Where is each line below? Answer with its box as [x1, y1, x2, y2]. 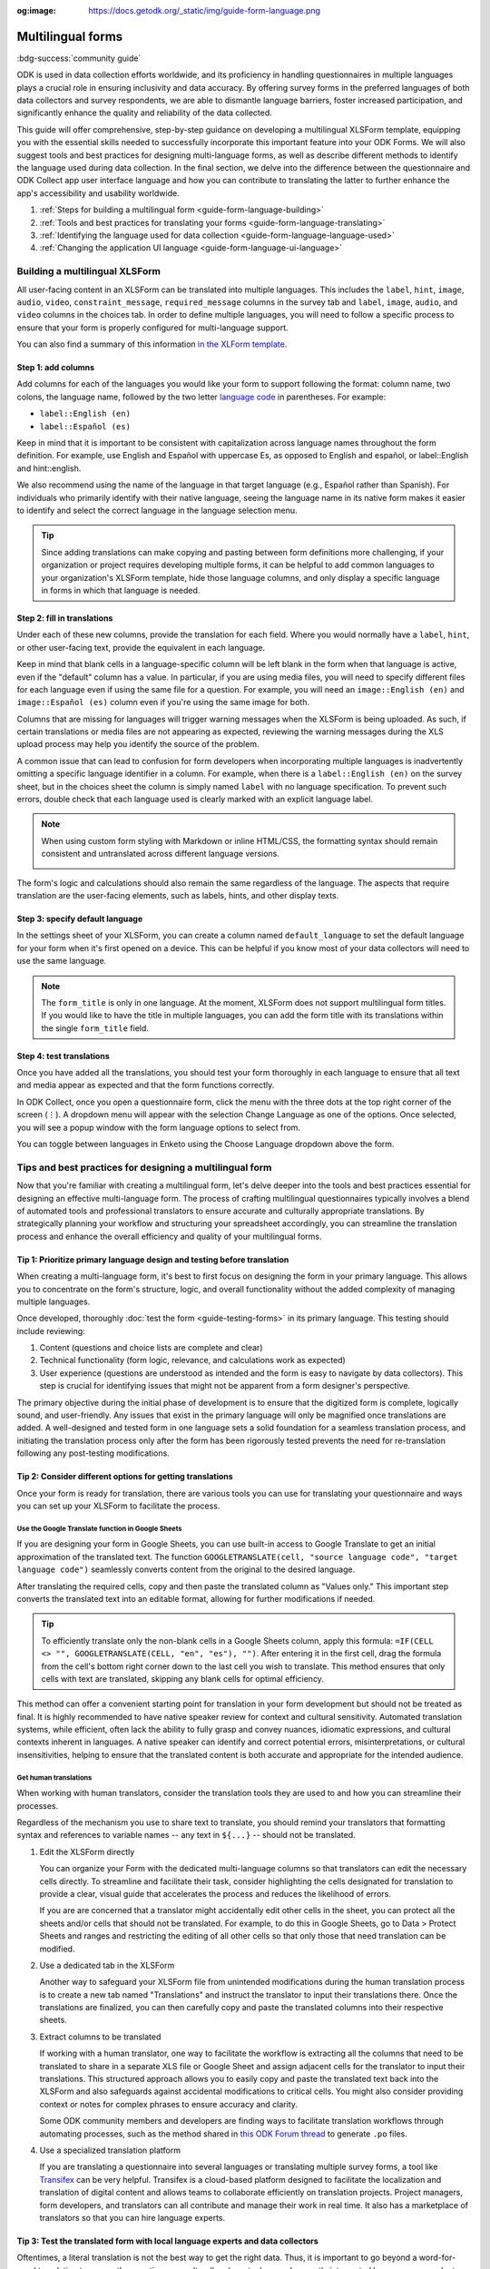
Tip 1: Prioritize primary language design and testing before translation [16, 1253, 289, 1265]
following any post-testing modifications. [16, 1448, 170, 1459]
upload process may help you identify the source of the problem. [16, 739, 260, 750]
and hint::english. [16, 463, 82, 474]
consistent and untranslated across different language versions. [41, 849, 280, 859]
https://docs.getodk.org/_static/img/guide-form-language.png [88, 5, 321, 15]
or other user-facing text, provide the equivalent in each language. [16, 642, 266, 653]
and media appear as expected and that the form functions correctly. [16, 1080, 275, 1091]
